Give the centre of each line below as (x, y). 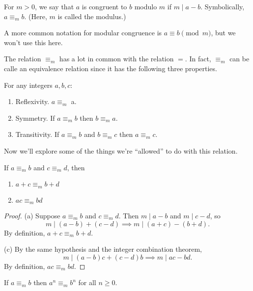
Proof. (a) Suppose (32, 216)
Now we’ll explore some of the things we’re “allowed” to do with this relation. (121, 150)
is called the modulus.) (92, 16)
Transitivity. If (37, 134)
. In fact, (198, 59)
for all (87, 282)
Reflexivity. (32, 101)
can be (239, 59)
